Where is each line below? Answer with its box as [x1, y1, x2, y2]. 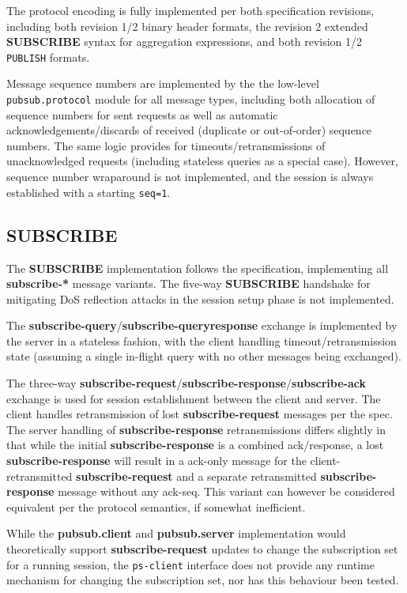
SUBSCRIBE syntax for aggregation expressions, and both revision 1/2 [6, 33, 362, 50]
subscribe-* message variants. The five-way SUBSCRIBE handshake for [6, 275, 371, 292]
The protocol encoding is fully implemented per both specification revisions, [6, 2, 375, 18]
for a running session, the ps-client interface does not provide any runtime [6, 556, 375, 572]
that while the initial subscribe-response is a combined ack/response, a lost [6, 436, 384, 453]
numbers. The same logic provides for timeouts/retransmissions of [6, 137, 326, 153]
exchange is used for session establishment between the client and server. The [6, 390, 381, 406]
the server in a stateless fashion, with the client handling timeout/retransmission [6, 332, 397, 349]
